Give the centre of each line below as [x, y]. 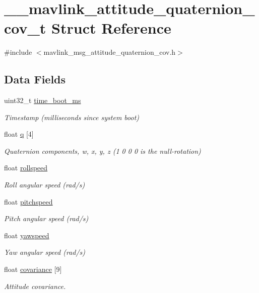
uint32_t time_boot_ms [43, 100]
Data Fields [35, 79]
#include [18, 52]
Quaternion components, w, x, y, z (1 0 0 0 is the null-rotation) [103, 151]
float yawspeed [27, 235]
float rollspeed [26, 168]
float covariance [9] [33, 269]
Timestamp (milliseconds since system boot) [72, 117]
